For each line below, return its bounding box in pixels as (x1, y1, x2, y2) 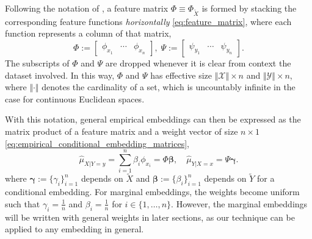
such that (5, 197, 40, 210)
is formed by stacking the (201, 2, 297, 14)
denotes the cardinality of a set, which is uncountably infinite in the (42, 80, 296, 93)
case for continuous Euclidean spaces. (5, 92, 145, 105)
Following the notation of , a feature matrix (5, 2, 169, 14)
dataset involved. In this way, (5, 68, 115, 81)
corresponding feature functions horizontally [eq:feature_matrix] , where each (5, 15, 292, 27)
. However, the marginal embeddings (171, 197, 308, 210)
